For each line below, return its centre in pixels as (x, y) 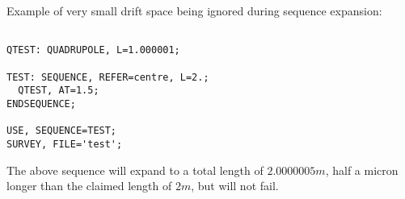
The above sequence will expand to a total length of (135, 170)
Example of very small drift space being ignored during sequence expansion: (194, 10)
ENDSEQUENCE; (41, 104)
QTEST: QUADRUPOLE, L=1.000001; (93, 50)
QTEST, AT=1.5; (59, 91)
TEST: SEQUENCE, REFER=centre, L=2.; (108, 77)
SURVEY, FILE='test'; (65, 144)
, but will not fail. (235, 186)
